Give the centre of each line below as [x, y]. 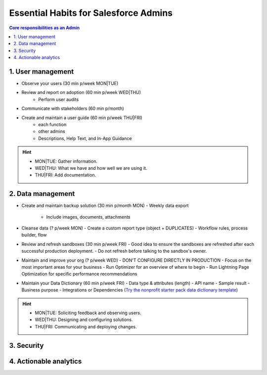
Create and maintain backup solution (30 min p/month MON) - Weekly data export [105, 206]
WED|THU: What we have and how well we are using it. [91, 168]
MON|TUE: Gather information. [66, 161]
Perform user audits [59, 99]
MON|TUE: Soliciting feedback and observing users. [88, 313]
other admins [52, 132]
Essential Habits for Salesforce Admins [91, 13]
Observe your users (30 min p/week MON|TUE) [70, 84]
